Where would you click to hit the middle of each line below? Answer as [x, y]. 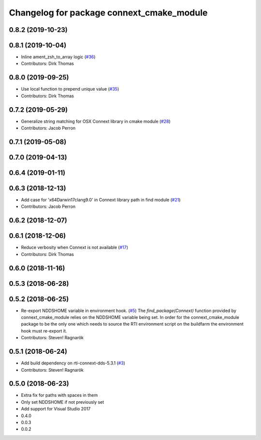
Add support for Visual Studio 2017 [56, 409]
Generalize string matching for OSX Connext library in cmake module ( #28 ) [96, 121]
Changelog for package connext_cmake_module [108, 13]
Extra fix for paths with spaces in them [59, 395]
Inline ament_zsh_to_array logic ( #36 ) [58, 57]
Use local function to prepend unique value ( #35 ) [70, 89]
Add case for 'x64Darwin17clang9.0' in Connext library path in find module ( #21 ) [101, 200]
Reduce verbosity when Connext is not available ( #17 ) [74, 248]
